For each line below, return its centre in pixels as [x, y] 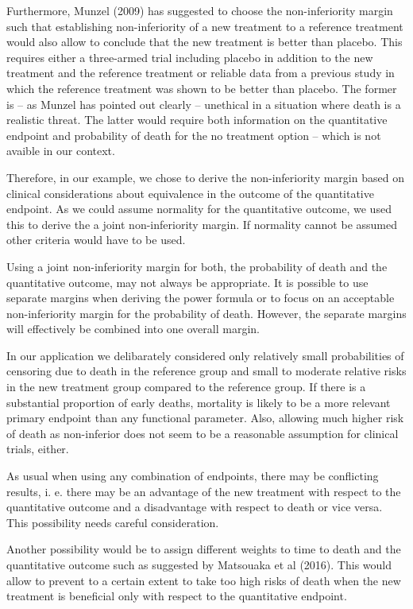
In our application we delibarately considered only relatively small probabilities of [205, 355]
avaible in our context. [61, 151]
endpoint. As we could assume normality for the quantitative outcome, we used [199, 209]
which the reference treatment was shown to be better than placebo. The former [202, 88]
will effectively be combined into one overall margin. [133, 329]
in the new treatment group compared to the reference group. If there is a [186, 387]
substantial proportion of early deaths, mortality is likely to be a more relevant [199, 402]
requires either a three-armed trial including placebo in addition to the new [190, 57]
